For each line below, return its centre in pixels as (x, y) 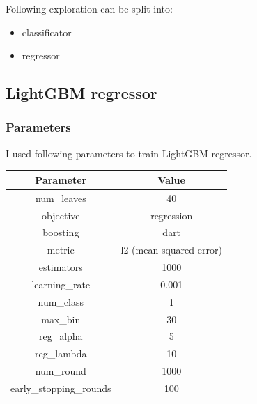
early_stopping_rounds (61, 388)
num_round (61, 371)
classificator (47, 32)
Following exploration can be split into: (89, 8)
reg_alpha (61, 336)
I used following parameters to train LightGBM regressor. (129, 153)
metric (61, 250)
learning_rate (61, 284)
